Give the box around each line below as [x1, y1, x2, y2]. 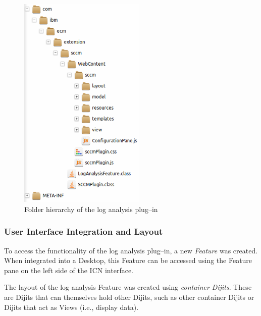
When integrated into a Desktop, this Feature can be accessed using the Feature [4, 255, 252, 266]
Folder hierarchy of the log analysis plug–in [24, 203, 158, 214]
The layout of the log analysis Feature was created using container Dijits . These [4, 282, 252, 292]
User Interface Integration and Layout [4, 225, 163, 238]
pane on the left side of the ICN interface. [4, 265, 133, 275]
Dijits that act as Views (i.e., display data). [4, 301, 139, 312]
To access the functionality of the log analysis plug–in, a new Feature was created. [4, 245, 258, 255]
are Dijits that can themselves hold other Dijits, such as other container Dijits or [4, 291, 254, 302]
